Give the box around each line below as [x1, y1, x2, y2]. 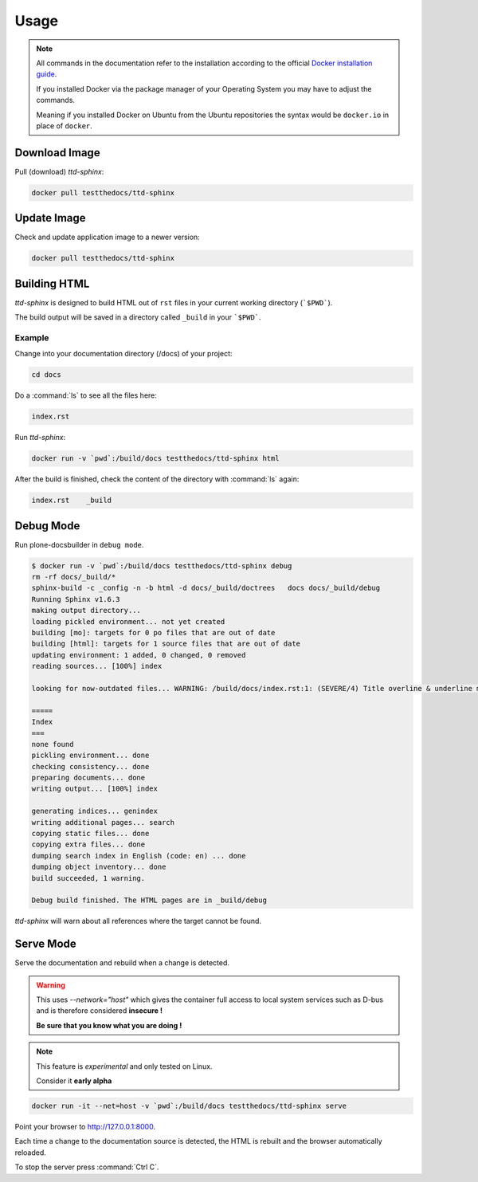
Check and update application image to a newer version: [14, 232, 201, 242]
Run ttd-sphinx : [14, 433, 66, 442]
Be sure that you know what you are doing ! [36, 1020, 182, 1030]
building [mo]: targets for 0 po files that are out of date [31, 628, 276, 638]
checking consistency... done [31, 762, 150, 771]
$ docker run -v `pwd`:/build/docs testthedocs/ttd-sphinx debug [31, 561, 292, 570]
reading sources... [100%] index [31, 662, 163, 671]
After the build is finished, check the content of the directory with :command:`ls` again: [14, 474, 300, 484]
